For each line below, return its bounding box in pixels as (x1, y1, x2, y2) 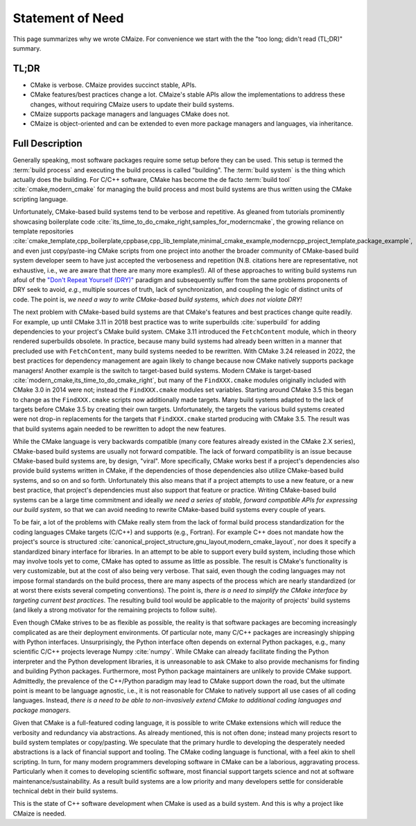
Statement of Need (12, 10, 124, 26)
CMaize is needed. (12, 809, 67, 818)
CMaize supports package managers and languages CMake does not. (30, 110, 230, 118)
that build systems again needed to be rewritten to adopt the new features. (12, 424, 227, 433)
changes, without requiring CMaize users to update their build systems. (30, 100, 234, 108)
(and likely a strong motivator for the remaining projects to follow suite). (12, 605, 218, 614)
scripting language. (12, 195, 69, 203)
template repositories (12, 227, 74, 236)
